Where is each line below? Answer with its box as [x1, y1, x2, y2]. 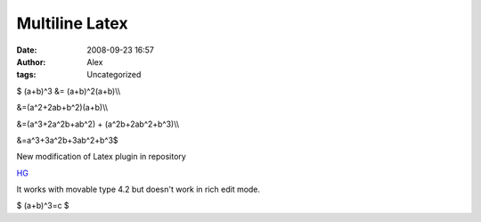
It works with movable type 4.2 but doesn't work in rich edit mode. [16, 184, 261, 195]
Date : [16, 45, 37, 55]
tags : [16, 70, 37, 80]
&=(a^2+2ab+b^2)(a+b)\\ [16, 103, 109, 113]
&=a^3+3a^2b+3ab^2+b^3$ [16, 135, 119, 145]
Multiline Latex [16, 13, 128, 33]
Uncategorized [86, 70, 142, 80]
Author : [16, 56, 46, 67]
